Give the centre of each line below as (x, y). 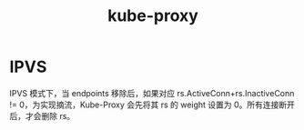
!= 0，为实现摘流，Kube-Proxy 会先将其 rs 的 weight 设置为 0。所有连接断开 (152, 105)
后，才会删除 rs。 (42, 115)
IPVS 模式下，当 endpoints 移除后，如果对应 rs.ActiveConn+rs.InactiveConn (152, 93)
